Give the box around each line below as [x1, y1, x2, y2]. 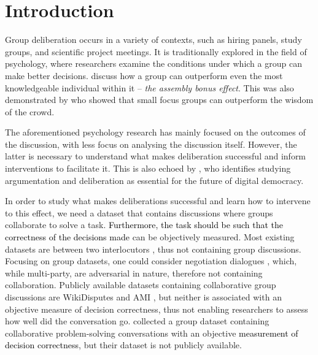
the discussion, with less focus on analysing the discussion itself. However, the [5, 137, 297, 150]
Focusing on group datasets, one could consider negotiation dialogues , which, [5, 254, 297, 267]
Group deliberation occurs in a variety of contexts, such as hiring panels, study [5, 33, 302, 46]
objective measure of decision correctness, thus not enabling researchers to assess [5, 302, 308, 315]
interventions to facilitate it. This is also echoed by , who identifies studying [5, 162, 291, 175]
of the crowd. [5, 105, 55, 118]
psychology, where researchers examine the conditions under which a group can [5, 57, 302, 70]
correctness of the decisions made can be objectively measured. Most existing [5, 231, 295, 243]
